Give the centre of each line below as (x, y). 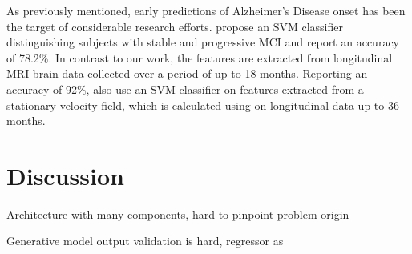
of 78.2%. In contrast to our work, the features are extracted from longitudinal (200, 57)
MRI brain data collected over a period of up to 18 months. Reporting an (187, 73)
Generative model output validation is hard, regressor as (145, 241)
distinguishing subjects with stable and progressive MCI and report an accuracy (203, 42)
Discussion (65, 175)
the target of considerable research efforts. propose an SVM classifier (175, 26)
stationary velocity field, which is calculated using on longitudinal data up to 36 (203, 105)
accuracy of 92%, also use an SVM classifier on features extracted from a (185, 89)
